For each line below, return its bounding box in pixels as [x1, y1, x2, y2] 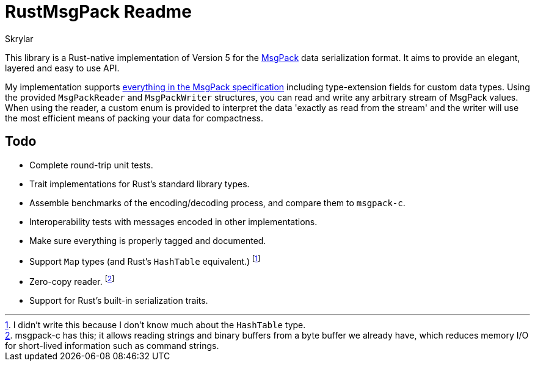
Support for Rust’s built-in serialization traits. [29, 295, 208, 306]
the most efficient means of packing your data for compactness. [5, 112, 263, 123]
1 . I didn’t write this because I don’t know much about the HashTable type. [5, 319, 306, 330]
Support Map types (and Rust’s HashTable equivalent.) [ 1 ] [29, 254, 261, 267]
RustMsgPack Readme [5, 1, 192, 22]
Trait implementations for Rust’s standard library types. [29, 178, 250, 189]
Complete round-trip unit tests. [29, 159, 153, 170]
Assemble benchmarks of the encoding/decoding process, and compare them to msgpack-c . [29, 197, 406, 208]
